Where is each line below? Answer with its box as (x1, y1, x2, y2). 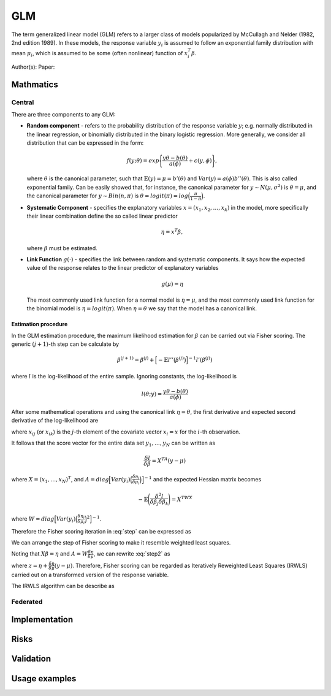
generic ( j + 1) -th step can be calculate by (11, 340, 120, 348)
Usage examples (11, 673, 77, 684)
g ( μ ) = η (161, 280, 184, 288)
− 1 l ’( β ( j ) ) (188, 356, 213, 364)
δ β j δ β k (150, 499, 169, 507)
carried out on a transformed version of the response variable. (11, 571, 169, 578)
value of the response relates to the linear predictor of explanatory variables (26, 264, 219, 272)
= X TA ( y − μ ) (151, 456, 186, 464)
